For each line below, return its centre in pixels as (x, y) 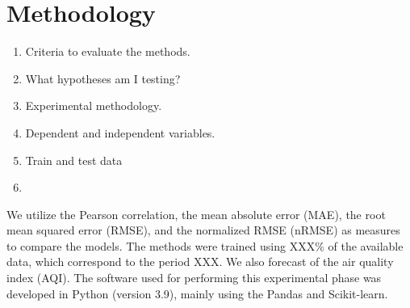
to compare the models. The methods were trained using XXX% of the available (205, 245)
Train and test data (74, 160)
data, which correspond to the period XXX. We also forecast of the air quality (200, 262)
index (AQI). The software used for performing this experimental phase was (194, 278)
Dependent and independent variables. (120, 132)
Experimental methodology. (94, 105)
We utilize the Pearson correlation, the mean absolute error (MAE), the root (196, 214)
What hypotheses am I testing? (103, 78)
